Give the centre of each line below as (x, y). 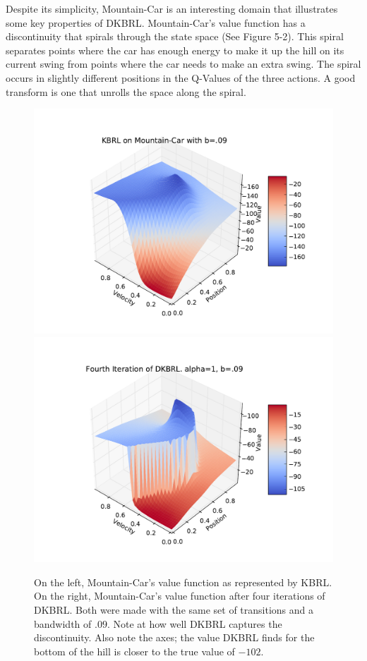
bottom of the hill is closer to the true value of (134, 651)
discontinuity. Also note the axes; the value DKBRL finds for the (174, 637)
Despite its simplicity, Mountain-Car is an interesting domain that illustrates (172, 8)
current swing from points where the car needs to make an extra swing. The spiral (183, 64)
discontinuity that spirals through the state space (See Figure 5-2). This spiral (175, 36)
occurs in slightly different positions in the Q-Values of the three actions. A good (181, 77)
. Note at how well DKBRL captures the (194, 623)
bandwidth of (63, 623)
